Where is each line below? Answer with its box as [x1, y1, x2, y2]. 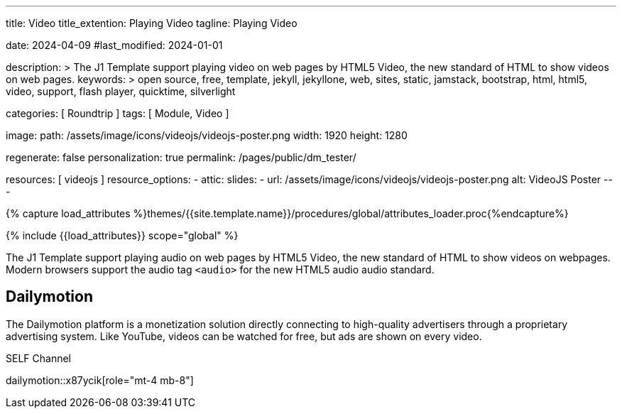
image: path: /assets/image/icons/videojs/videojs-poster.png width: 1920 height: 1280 [6, 129, 408, 141]
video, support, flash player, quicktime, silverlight [6, 85, 236, 97]
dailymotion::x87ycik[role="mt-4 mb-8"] [6, 374, 194, 386]
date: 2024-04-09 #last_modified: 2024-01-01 [6, 39, 223, 51]
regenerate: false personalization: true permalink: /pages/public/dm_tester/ [6, 151, 356, 163]
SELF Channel [6, 352, 71, 364]
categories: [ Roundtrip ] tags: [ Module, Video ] [6, 107, 229, 119]
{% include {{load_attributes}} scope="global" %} [6, 229, 239, 241]
